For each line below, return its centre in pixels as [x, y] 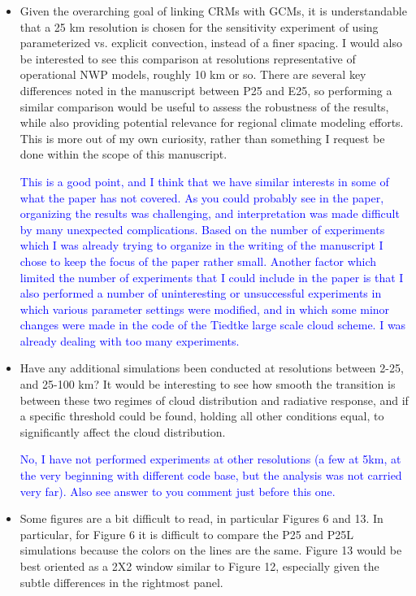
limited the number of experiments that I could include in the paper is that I [212, 277]
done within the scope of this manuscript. [123, 154]
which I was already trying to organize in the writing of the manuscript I [201, 245]
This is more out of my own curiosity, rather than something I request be [202, 138]
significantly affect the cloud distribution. [123, 431]
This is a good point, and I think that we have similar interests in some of [204, 181]
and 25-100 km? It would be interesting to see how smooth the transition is [208, 384]
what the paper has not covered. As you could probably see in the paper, [202, 197]
